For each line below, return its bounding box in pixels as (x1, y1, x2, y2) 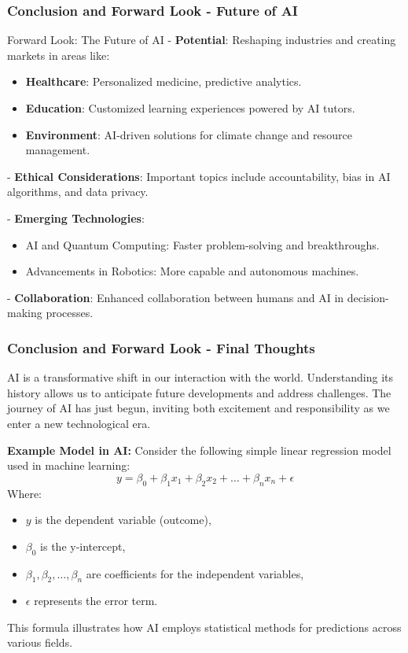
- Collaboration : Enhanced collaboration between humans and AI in (7, 289, 344, 305)
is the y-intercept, (40, 537, 126, 554)
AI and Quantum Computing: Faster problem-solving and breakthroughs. (25, 236, 380, 253)
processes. (46, 304, 94, 321)
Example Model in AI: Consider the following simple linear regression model (7, 441, 391, 458)
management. (25, 142, 90, 158)
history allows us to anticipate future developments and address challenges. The (7, 384, 391, 400)
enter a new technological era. (7, 415, 151, 431)
